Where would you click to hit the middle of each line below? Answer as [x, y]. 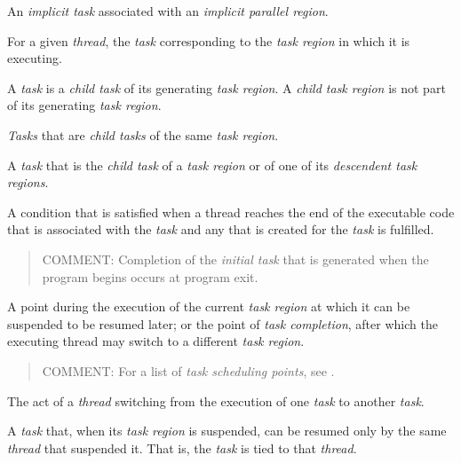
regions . [28, 182]
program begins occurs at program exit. [150, 276]
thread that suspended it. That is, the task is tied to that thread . [182, 447]
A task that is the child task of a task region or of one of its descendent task [212, 165]
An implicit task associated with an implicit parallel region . [168, 11]
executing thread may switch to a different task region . [156, 341]
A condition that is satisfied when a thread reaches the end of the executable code [231, 212]
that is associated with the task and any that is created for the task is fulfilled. [221, 229]
